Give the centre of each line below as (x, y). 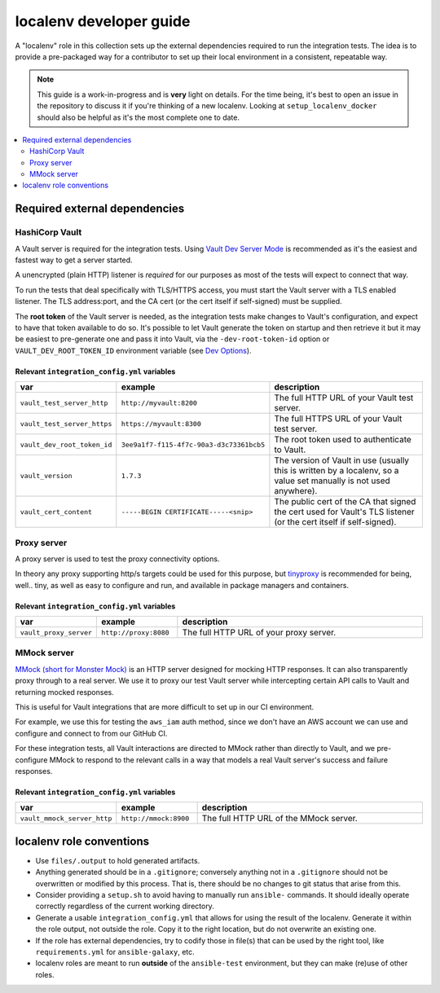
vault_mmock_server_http (66, 818)
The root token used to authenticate (343, 440)
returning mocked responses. (64, 692)
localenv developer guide (103, 21)
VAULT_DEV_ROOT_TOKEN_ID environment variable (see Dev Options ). (133, 350)
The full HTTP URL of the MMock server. (279, 819)
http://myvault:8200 (159, 403)
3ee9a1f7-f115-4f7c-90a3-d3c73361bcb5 (193, 444)
